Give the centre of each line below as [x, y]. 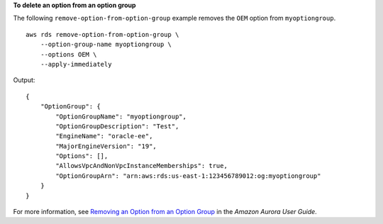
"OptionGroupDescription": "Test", [117, 126]
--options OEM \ [68, 54]
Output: [24, 80]
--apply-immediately [76, 64]
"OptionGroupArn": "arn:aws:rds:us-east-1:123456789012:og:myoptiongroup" [188, 176]
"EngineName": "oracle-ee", [104, 136]
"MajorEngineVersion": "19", [106, 146]
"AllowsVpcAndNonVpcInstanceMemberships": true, [142, 166]
